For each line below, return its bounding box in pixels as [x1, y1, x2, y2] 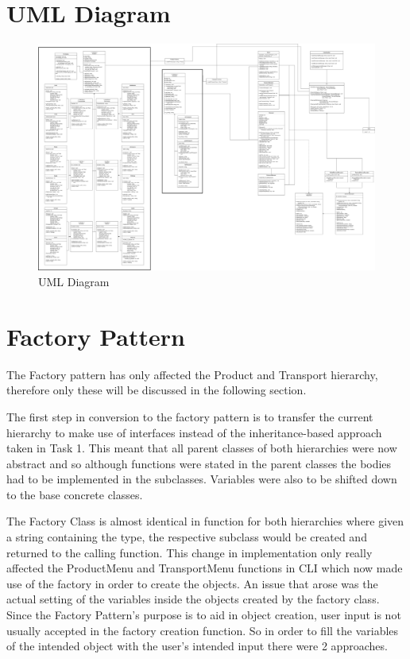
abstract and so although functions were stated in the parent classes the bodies [6, 455, 392, 471]
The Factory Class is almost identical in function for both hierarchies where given [6, 513, 404, 529]
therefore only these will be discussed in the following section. [6, 382, 307, 398]
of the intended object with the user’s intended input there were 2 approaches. [6, 638, 388, 654]
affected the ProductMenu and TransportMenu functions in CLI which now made [6, 560, 403, 576]
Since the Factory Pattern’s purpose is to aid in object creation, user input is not [6, 607, 401, 623]
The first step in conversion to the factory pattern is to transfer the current [6, 408, 373, 424]
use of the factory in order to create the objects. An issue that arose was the [6, 575, 378, 591]
